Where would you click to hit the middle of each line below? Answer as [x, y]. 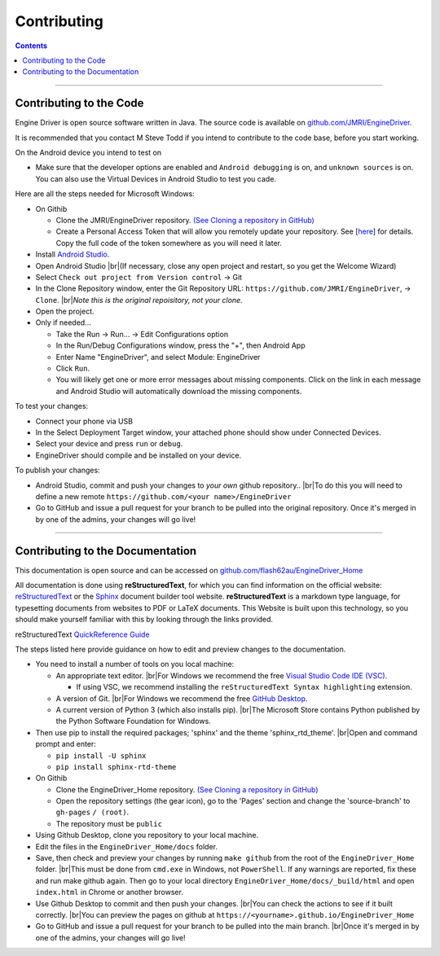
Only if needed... [63, 322]
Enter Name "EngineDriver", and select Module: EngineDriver [158, 357]
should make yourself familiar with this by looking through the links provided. [144, 620]
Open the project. [65, 311]
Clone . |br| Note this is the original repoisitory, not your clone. [139, 300]
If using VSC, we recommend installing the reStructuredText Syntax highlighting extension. [244, 687]
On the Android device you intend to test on [88, 153]
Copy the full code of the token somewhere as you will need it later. [169, 243]
